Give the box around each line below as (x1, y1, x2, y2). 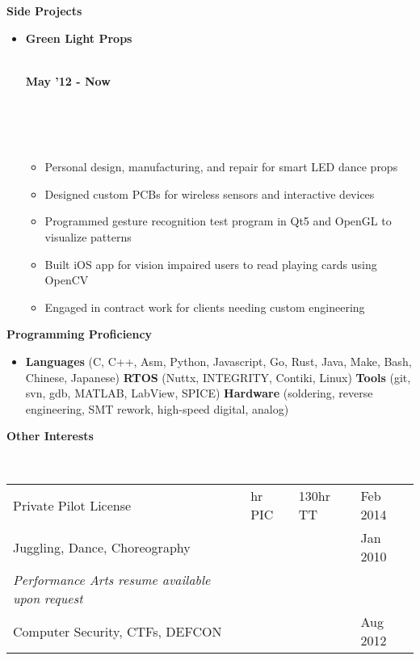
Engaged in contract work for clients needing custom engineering (44, 298, 365, 315)
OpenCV (44, 271, 89, 288)
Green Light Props (25, 29, 132, 46)
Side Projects (6, 2, 82, 19)
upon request (13, 589, 83, 608)
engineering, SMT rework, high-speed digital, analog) (25, 400, 289, 417)
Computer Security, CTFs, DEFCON (13, 621, 222, 641)
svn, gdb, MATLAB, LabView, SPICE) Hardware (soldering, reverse (25, 385, 373, 401)
